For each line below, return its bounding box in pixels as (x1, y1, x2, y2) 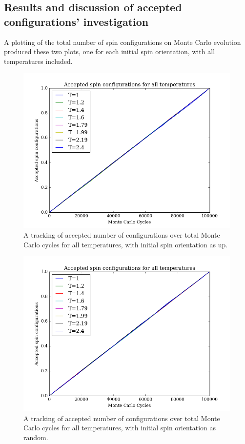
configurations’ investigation (4, 14, 149, 29)
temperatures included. (4, 56, 73, 66)
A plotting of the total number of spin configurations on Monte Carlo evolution (4, 37, 241, 47)
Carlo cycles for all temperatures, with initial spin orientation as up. (23, 239, 228, 249)
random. (23, 432, 48, 442)
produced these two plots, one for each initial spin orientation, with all (4, 46, 215, 57)
